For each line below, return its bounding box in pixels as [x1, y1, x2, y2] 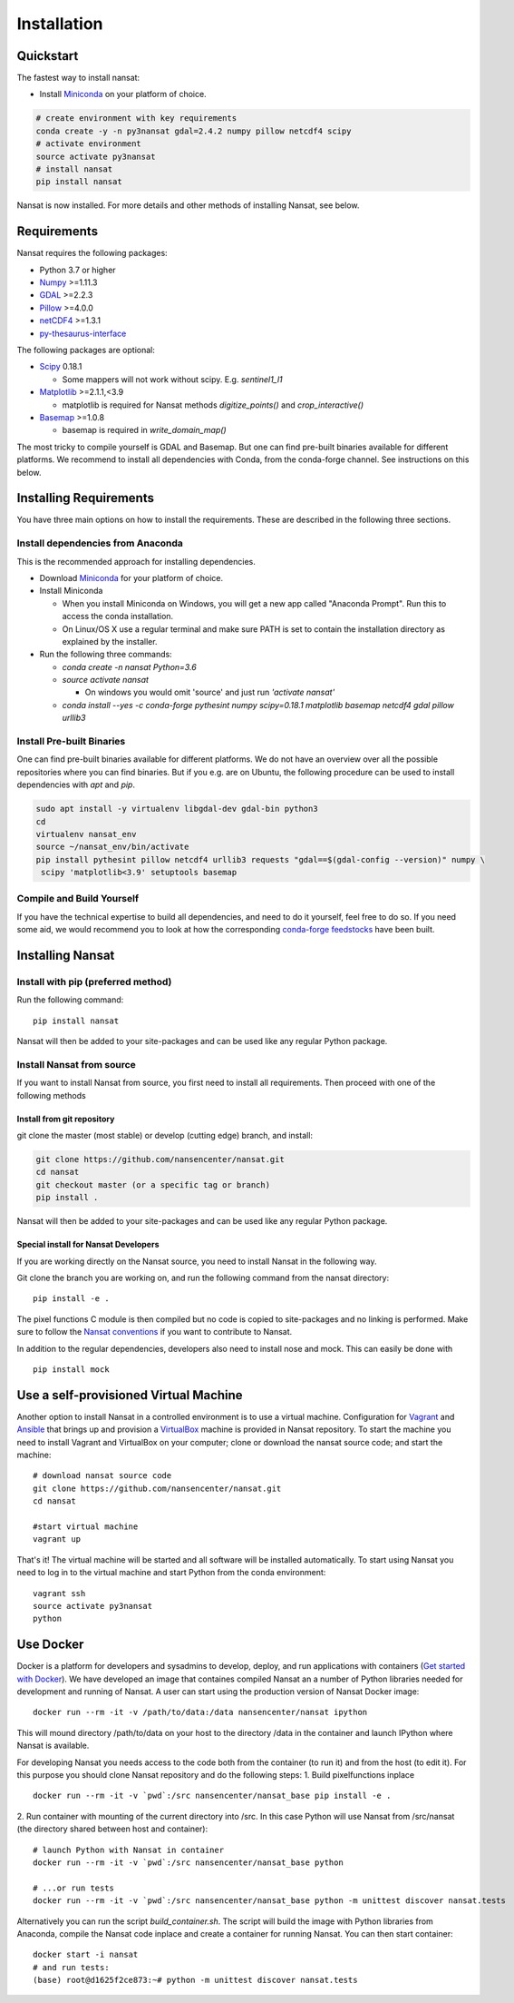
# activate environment [35, 139, 142, 149]
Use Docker [16, 1637, 84, 1653]
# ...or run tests [33, 1882, 115, 1893]
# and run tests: [33, 1962, 110, 1972]
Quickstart [16, 48, 79, 64]
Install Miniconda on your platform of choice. [39, 89, 208, 100]
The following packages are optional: [16, 345, 156, 356]
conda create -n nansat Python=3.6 [62, 661, 197, 672]
